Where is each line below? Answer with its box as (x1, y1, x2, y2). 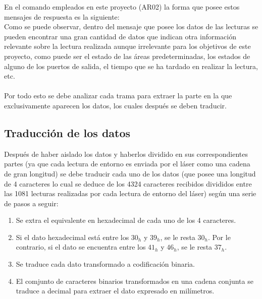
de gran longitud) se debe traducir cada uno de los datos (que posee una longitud (4, 168, 256, 178)
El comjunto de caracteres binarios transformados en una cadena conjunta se (16, 275, 253, 286)
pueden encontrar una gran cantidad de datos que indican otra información (4, 31, 236, 41)
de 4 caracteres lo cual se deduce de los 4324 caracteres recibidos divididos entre (4, 178, 252, 189)
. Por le (207, 231, 231, 242)
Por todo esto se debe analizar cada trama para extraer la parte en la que (4, 90, 232, 101)
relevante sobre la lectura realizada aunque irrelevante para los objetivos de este (4, 41, 251, 51)
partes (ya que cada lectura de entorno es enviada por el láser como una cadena (4, 158, 250, 169)
